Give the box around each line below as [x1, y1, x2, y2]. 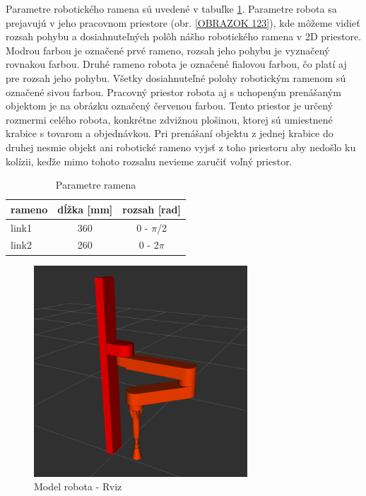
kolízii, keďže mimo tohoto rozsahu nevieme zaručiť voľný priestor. [6, 153, 293, 168]
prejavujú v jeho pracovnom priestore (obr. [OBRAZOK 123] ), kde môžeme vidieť [6, 15, 360, 30]
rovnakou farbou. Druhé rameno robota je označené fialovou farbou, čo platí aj [6, 57, 347, 71]
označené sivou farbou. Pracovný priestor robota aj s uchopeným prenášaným [6, 84, 341, 99]
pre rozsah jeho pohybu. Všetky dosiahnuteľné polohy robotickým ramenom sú [6, 70, 346, 85]
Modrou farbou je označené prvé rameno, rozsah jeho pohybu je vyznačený [6, 42, 330, 57]
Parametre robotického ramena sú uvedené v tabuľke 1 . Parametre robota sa [6, 1, 337, 16]
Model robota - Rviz [34, 479, 122, 494]
